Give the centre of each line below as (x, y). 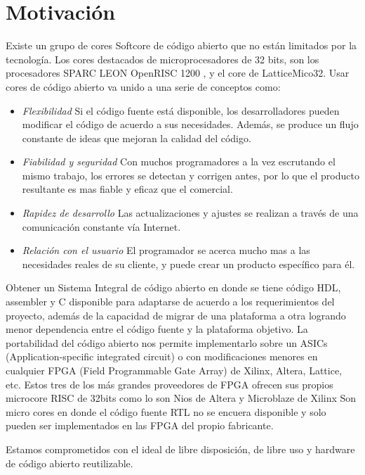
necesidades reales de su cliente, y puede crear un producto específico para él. (188, 264)
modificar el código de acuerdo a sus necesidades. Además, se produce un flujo (190, 124)
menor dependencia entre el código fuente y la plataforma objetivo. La (157, 329)
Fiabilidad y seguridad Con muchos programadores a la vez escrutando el (179, 161)
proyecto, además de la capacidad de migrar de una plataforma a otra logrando (176, 315)
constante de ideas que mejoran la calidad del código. (137, 138)
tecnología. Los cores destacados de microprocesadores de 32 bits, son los (162, 59)
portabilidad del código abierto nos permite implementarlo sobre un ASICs (167, 342)
